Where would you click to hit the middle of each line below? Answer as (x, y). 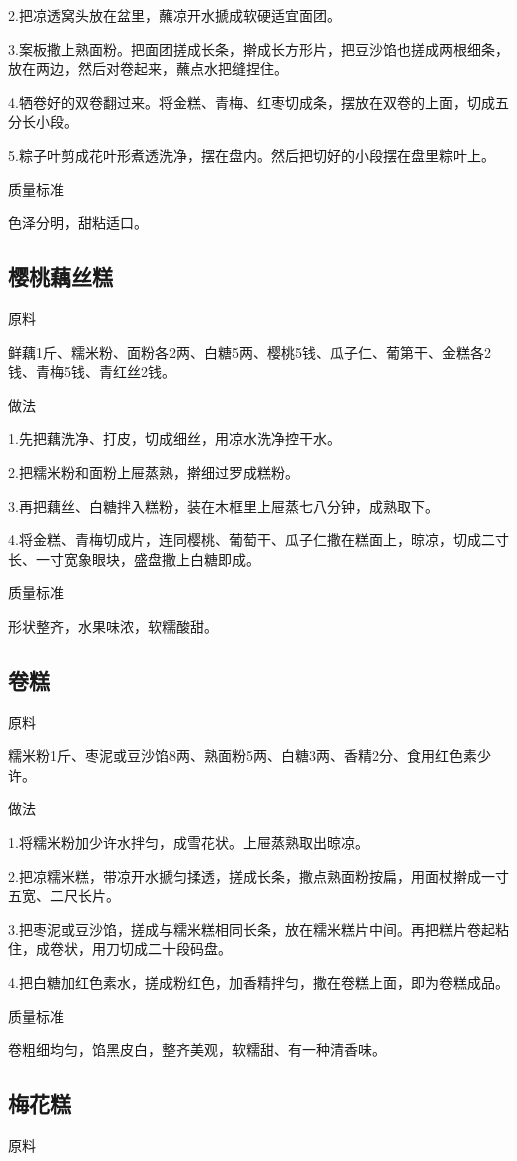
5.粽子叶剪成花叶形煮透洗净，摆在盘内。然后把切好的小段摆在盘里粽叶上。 (251, 154)
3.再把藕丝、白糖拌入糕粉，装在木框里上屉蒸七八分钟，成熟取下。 (223, 505)
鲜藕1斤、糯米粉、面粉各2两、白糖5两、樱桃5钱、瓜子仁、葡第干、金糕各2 (249, 351)
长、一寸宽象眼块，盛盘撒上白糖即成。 (134, 558)
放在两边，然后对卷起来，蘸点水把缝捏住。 (148, 68)
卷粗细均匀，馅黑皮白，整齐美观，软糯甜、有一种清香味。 (197, 1049)
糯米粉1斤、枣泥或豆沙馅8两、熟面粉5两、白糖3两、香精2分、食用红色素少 (249, 755)
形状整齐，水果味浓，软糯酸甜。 (113, 625)
